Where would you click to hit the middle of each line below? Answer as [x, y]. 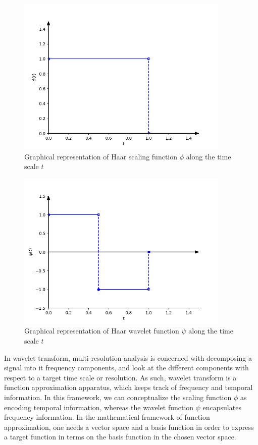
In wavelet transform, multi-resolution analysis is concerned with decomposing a [128, 357]
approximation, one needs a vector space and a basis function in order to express [129, 427]
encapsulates [222, 407]
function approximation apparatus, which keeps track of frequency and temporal [128, 387]
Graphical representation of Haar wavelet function [102, 331]
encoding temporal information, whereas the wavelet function [99, 407]
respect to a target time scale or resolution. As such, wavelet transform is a [120, 377]
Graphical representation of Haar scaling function [101, 156]
